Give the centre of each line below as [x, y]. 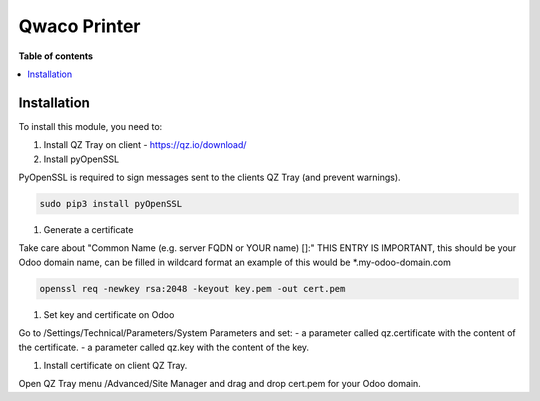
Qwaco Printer [79, 26]
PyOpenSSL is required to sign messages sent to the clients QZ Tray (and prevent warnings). [209, 177]
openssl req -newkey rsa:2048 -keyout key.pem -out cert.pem [192, 288]
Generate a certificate [88, 229]
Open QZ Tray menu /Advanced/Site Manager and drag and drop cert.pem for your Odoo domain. [220, 384]
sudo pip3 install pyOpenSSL [111, 203]
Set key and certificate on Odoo [109, 314]
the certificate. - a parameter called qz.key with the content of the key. [164, 347]
